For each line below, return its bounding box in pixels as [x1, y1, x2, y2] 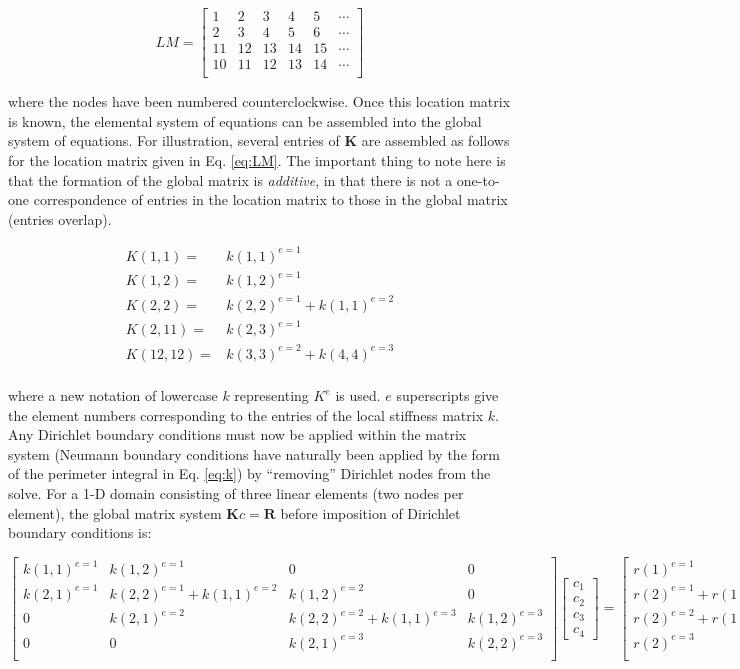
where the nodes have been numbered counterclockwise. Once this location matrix [8, 91, 511, 112]
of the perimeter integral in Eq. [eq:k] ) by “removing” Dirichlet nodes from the [8, 463, 491, 484]
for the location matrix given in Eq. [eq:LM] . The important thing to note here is [8, 149, 506, 170]
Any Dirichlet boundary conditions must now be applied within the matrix [8, 424, 467, 445]
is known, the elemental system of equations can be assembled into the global [8, 110, 482, 131]
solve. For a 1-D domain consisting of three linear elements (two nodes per [8, 482, 464, 503]
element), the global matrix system [8, 502, 222, 523]
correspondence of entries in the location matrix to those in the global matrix [33, 189, 508, 210]
